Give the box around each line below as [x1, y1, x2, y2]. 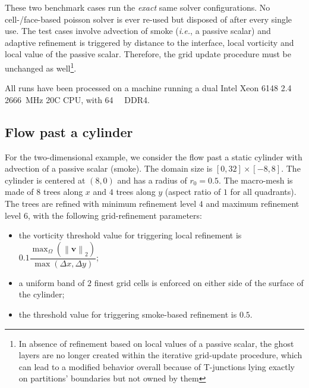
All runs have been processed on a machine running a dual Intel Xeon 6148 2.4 [5, 82, 292, 94]
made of [5, 185, 34, 198]
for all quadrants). [230, 185, 297, 198]
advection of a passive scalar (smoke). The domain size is [5, 162, 213, 175]
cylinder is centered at [5, 173, 86, 186]
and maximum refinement [206, 197, 299, 209]
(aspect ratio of [165, 185, 221, 198]
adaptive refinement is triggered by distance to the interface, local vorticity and [5, 36, 294, 48]
